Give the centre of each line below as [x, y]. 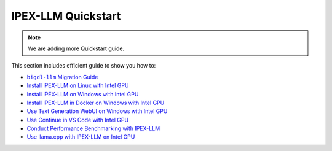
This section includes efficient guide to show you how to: [84, 66]
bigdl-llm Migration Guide [62, 77]
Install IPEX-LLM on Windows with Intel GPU [83, 94]
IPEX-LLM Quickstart [66, 16]
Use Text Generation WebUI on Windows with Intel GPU [97, 111]
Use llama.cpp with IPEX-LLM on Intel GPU [81, 137]
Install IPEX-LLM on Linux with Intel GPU [78, 85]
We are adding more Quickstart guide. [76, 48]
